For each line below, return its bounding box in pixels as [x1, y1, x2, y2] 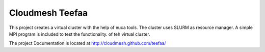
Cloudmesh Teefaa [9, 7, 88, 18]
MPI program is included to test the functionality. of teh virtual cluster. [9, 31, 151, 37]
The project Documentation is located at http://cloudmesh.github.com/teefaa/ [9, 40, 166, 46]
